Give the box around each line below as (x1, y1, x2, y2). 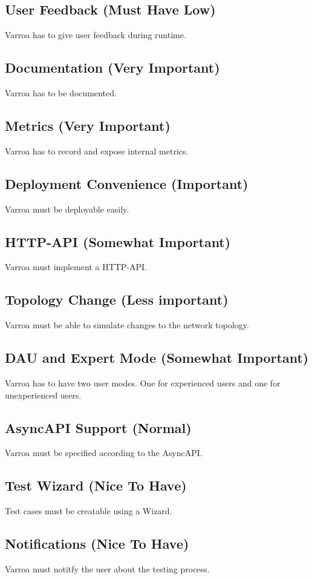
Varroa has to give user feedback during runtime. (5, 28, 186, 41)
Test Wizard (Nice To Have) (5, 476, 187, 495)
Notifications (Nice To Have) (5, 534, 189, 553)
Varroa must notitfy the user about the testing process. (5, 562, 210, 575)
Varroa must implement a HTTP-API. (5, 260, 148, 273)
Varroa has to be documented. (5, 87, 117, 99)
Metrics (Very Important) (5, 116, 171, 134)
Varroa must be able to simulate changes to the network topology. (5, 319, 249, 331)
